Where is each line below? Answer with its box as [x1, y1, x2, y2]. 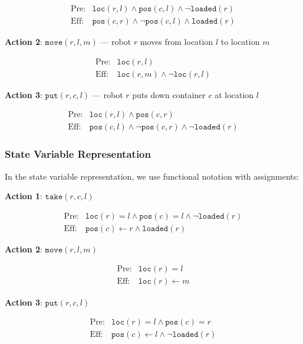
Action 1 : [5, 190, 42, 202]
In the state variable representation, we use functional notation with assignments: [5, 170, 299, 182]
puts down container [132, 88, 206, 100]
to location [220, 35, 260, 48]
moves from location [140, 35, 213, 48]
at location [215, 88, 253, 100]
